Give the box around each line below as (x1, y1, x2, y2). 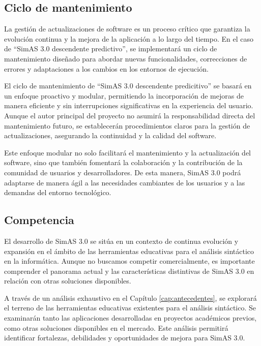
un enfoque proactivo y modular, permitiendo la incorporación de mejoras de (4, 90, 244, 101)
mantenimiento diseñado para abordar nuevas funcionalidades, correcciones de (4, 53, 247, 64)
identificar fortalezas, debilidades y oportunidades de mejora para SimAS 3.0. (4, 332, 245, 343)
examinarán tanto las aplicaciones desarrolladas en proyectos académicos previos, (4, 312, 257, 323)
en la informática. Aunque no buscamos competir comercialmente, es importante (4, 256, 255, 266)
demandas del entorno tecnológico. (4, 187, 111, 198)
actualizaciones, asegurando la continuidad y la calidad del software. (4, 130, 217, 141)
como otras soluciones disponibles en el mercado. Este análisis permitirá (4, 322, 228, 333)
